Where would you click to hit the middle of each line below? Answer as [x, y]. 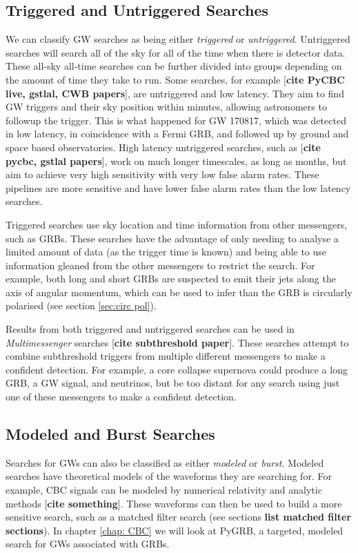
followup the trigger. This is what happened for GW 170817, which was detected [176, 120]
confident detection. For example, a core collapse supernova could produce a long [177, 369]
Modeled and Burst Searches [110, 434]
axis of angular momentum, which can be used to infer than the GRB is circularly [179, 292]
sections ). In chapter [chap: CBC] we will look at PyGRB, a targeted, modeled [175, 530]
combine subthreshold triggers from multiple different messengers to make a [166, 356]
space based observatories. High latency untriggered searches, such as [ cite [163, 147]
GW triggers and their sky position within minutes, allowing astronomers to [166, 107]
